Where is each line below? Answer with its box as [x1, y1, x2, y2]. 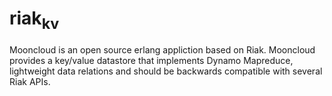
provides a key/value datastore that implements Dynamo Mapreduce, [9, 54, 294, 66]
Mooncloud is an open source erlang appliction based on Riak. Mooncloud [9, 43, 316, 56]
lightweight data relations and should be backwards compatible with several [9, 65, 323, 77]
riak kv [9, 7, 60, 33]
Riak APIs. [9, 75, 51, 87]
